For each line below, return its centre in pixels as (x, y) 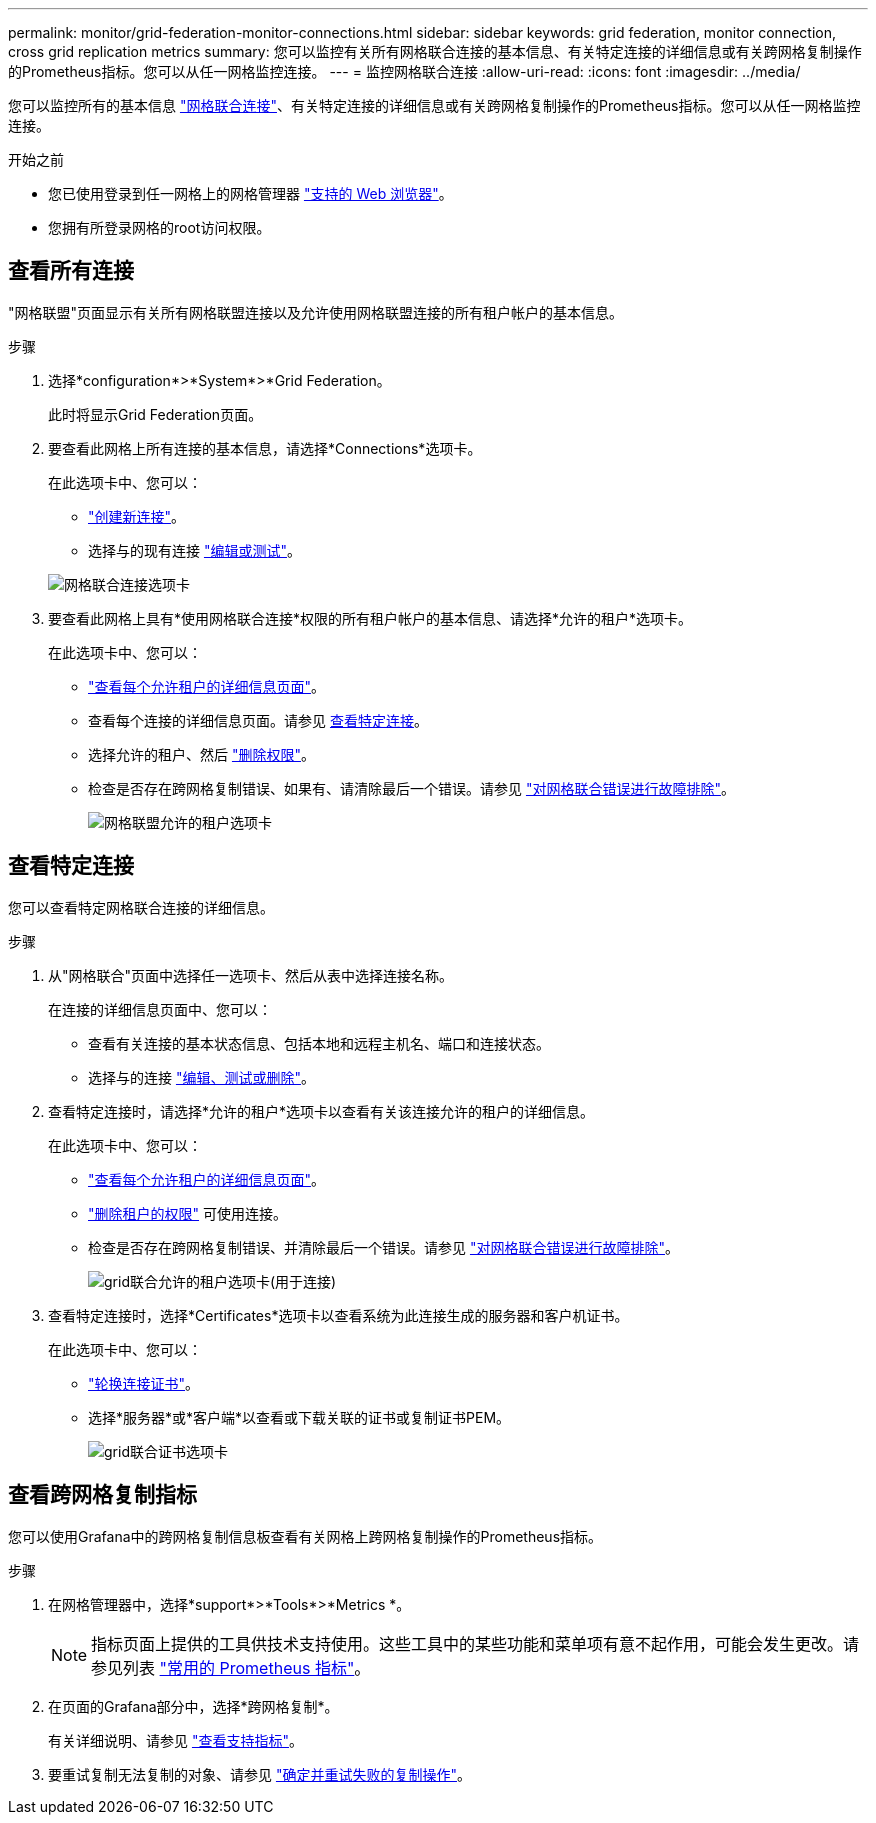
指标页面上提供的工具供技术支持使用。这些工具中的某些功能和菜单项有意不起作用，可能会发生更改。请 (475, 1643)
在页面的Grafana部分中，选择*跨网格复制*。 (193, 1706)
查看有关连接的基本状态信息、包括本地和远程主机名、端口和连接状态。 (319, 1043)
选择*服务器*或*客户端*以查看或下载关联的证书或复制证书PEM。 (299, 1417)
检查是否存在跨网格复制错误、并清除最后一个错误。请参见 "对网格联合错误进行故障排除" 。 (383, 1247)
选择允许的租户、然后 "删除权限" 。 (201, 754)
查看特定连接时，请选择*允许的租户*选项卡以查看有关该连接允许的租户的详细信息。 (321, 1111)
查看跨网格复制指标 (102, 1495)
